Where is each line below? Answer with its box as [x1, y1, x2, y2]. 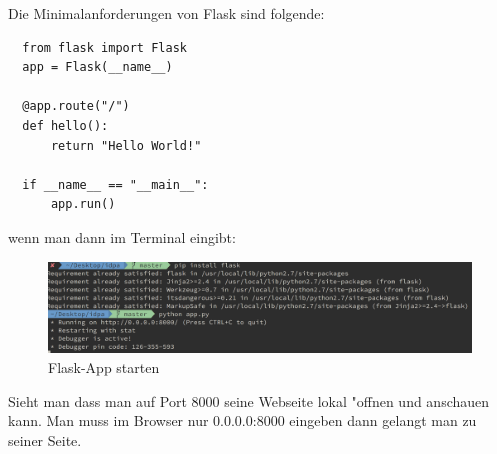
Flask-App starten [48, 357, 160, 378]
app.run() [50, 197, 116, 212]
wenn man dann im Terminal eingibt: [8, 226, 236, 247]
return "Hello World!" [50, 138, 202, 153]
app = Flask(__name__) [22, 60, 173, 75]
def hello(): [22, 118, 109, 133]
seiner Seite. [8, 429, 82, 450]
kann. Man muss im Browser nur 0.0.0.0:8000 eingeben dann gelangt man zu [8, 410, 477, 431]
